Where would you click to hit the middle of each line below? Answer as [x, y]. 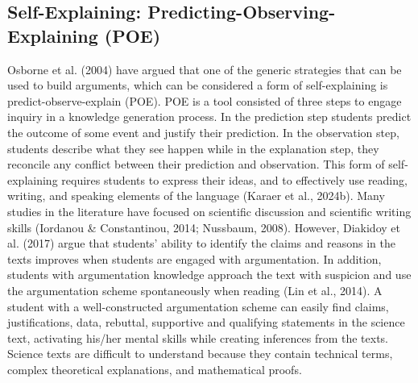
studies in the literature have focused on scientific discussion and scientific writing [209, 211]
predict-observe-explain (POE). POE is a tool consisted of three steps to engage [205, 100]
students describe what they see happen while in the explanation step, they [193, 148]
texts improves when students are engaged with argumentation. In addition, [195, 258]
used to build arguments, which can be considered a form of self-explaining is [198, 85]
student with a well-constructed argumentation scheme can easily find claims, [198, 306]
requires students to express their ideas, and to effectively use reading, [234, 179]
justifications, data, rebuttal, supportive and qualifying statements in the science [206, 322]
